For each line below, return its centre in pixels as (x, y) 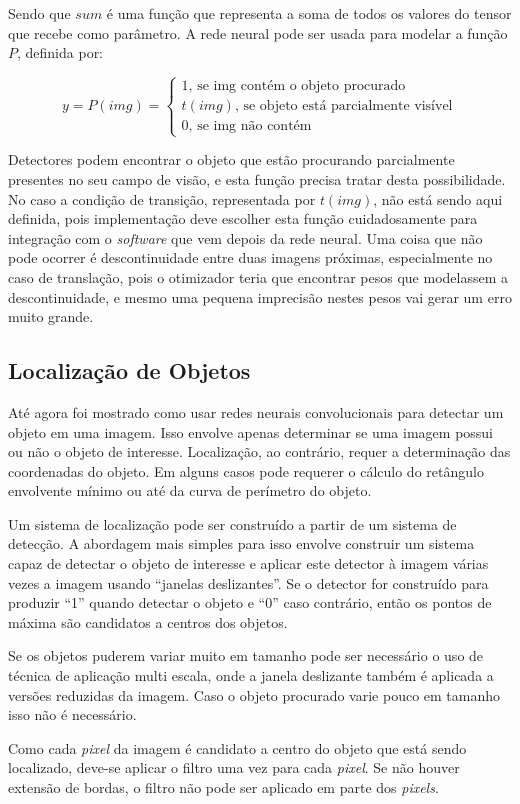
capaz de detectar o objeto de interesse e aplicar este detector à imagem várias (248, 563)
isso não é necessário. (72, 714)
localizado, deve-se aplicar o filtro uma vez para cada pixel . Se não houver (234, 767)
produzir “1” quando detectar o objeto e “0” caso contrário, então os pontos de (250, 602)
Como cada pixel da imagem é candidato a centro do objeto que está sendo (237, 747)
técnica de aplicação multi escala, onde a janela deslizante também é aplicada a (251, 675)
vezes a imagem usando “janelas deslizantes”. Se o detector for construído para (248, 582)
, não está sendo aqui (438, 198)
